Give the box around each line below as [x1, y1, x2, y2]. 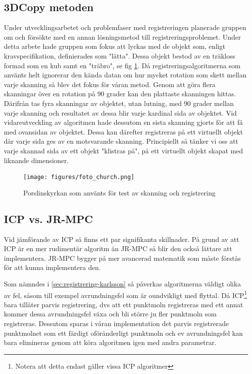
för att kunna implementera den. [4, 262, 101, 272]
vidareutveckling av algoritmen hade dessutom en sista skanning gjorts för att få [4, 117, 243, 127]
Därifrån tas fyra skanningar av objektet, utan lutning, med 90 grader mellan [4, 98, 234, 108]
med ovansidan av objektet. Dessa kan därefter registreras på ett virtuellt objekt [4, 126, 243, 136]
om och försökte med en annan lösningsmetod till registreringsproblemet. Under [4, 31, 241, 42]
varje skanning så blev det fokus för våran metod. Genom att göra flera [4, 79, 216, 89]
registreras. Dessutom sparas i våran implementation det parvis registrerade [4, 318, 229, 328]
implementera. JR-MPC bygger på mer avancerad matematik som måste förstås [4, 253, 241, 263]
